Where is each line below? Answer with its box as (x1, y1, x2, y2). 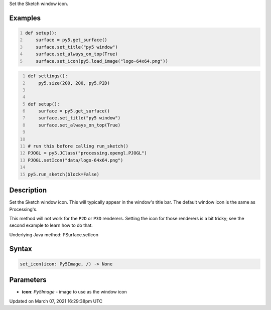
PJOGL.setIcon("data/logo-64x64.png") (28, 157, 123, 163)
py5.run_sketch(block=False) (28, 171, 100, 177)
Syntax (9, 245, 32, 253)
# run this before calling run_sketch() (28, 143, 129, 149)
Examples (9, 14, 41, 22)
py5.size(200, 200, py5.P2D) (38, 80, 110, 86)
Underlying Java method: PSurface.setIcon (9, 231, 99, 238)
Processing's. (9, 206, 38, 212)
